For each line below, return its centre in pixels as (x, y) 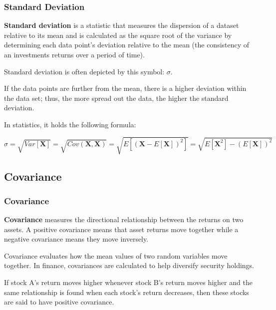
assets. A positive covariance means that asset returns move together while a (121, 229)
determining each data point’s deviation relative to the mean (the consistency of (127, 45)
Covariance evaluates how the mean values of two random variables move (116, 255)
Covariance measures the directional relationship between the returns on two (124, 219)
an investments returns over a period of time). (74, 54)
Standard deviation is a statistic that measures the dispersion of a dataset (122, 25)
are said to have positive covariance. (59, 302)
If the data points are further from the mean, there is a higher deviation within (125, 88)
